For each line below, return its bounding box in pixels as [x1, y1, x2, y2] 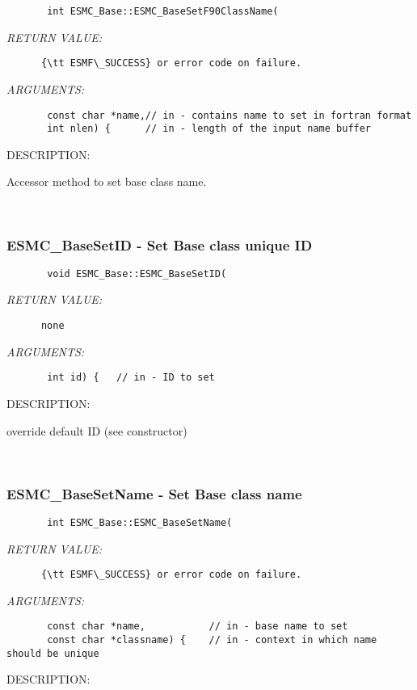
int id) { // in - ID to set [47, 372, 215, 384]
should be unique [6, 647, 99, 659]
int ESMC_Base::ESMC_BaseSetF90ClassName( [47, 6, 279, 17]
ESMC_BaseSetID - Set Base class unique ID [6, 234, 313, 255]
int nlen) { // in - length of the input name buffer [47, 123, 372, 135]
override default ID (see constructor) [6, 422, 187, 439]
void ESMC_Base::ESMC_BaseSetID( [47, 267, 227, 280]
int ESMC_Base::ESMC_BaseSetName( [47, 516, 233, 528]
